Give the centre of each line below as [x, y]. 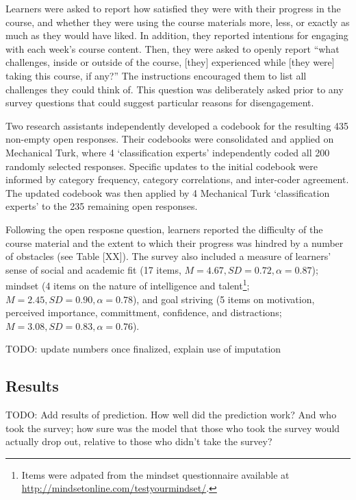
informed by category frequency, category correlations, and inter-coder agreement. [177, 179]
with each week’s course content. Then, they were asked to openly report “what [173, 48]
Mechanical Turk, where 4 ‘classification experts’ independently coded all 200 [168, 152]
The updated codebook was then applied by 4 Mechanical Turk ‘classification [168, 192]
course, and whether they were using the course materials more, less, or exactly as [178, 22]
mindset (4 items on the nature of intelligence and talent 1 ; [128, 284]
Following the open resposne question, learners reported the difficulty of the [164, 229]
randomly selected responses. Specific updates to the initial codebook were [162, 166]
